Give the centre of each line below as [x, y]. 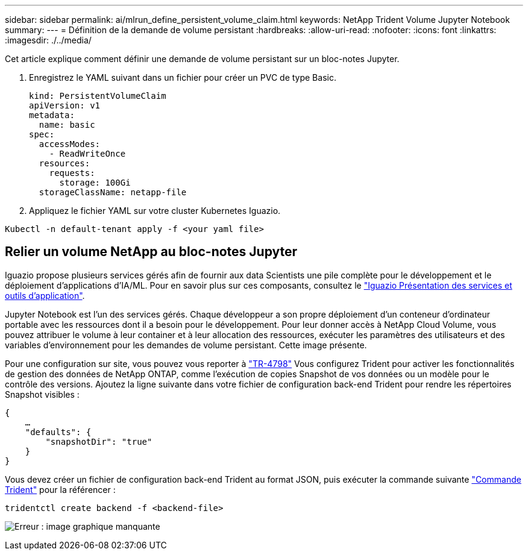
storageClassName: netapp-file [113, 192]
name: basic [67, 125]
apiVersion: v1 [65, 105]
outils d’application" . [45, 295]
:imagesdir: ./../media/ [48, 40]
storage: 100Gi [95, 183]
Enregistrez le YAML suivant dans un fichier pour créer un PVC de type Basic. [183, 77]
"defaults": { [58, 432]
